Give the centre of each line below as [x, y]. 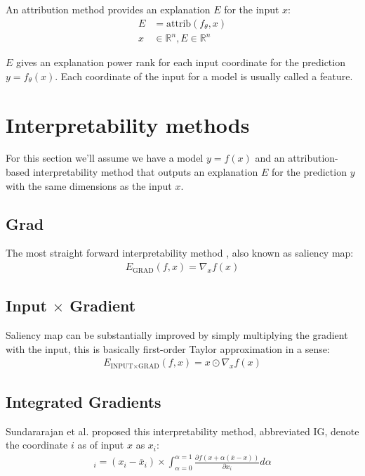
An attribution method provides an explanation [108, 9]
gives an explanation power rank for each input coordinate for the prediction [181, 62]
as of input [101, 445]
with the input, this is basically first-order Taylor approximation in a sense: [168, 348]
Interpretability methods [128, 124]
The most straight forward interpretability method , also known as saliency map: [180, 253]
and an [270, 158]
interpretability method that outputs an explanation [145, 172]
